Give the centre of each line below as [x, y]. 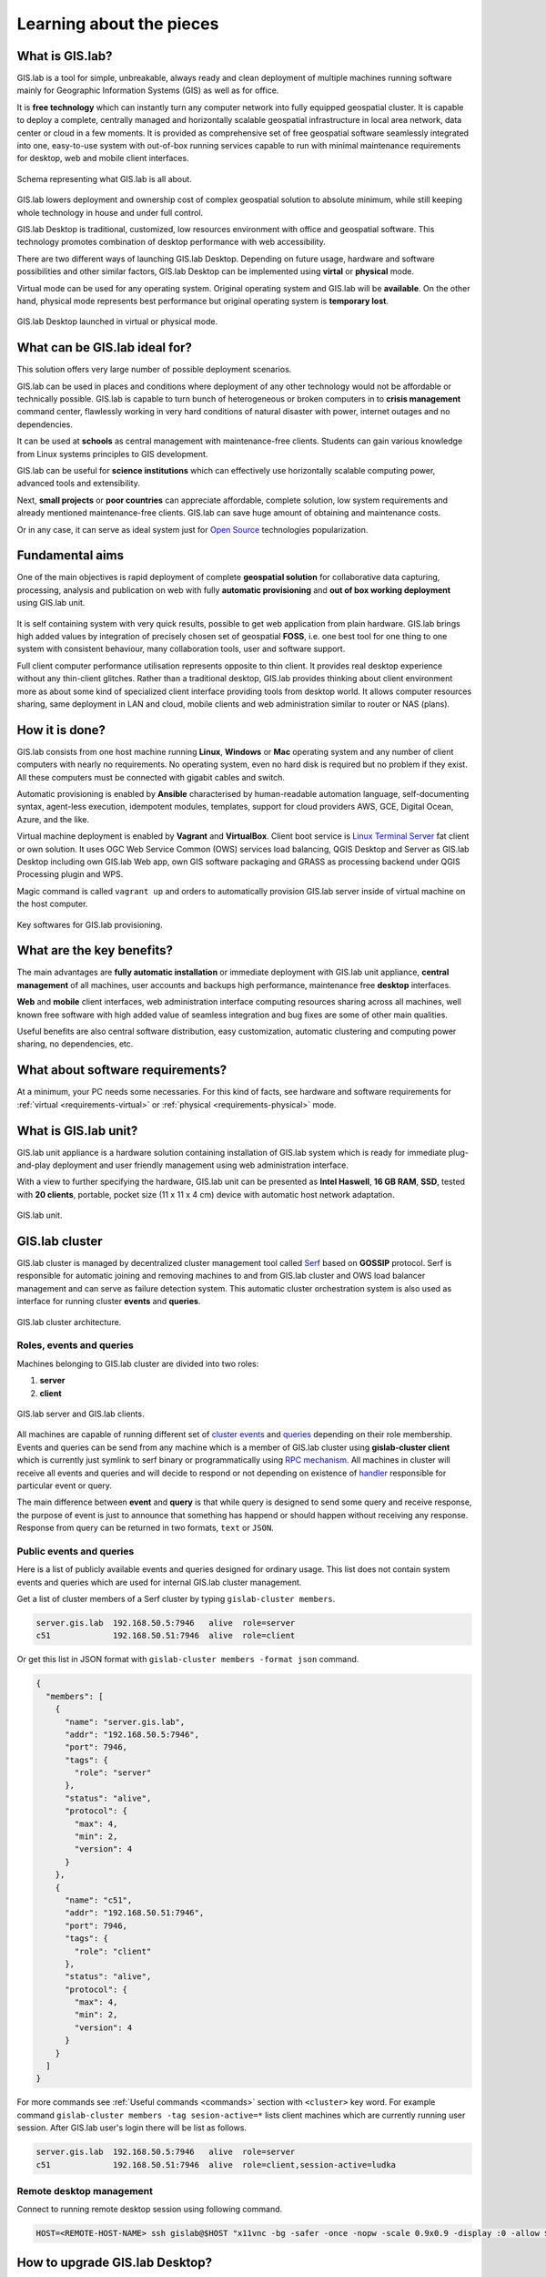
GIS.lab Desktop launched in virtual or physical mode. [117, 322]
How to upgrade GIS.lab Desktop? [115, 2262]
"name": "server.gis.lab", [125, 1722]
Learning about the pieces [118, 24]
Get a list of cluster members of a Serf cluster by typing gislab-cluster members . [176, 1598]
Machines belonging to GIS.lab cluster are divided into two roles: [138, 1363]
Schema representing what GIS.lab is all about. [105, 179]
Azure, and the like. [53, 819]
